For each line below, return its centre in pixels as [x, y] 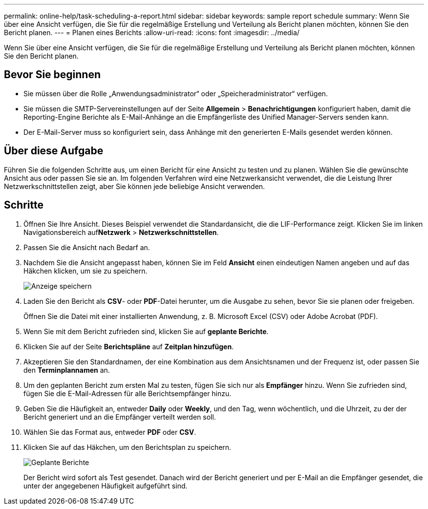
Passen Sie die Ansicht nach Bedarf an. [87, 247]
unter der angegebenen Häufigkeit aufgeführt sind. [106, 486]
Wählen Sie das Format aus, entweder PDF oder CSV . [110, 432]
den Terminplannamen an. [67, 370]
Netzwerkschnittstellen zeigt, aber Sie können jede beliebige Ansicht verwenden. [135, 186]
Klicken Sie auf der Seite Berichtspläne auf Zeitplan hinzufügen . [129, 346]
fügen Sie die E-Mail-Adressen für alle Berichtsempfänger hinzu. [128, 393]
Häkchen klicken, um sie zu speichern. [86, 271]
